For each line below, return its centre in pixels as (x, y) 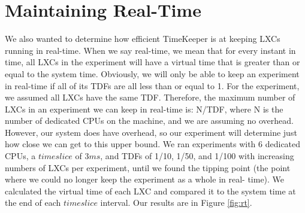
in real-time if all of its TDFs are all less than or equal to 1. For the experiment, (152, 85)
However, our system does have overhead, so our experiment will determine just (151, 132)
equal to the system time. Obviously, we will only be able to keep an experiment (152, 73)
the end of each (33, 203)
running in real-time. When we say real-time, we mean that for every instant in (150, 50)
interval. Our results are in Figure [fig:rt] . (176, 203)
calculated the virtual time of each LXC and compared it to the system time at (150, 191)
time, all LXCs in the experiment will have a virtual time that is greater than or (152, 62)
